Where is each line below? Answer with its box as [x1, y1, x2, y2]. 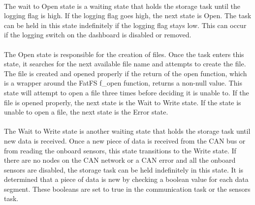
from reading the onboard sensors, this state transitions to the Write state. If [4, 145, 236, 155]
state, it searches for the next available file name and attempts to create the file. [4, 59, 246, 69]
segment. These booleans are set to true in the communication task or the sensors [4, 183, 251, 194]
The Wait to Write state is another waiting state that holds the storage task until [4, 126, 251, 136]
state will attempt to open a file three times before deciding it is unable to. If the [4, 87, 249, 97]
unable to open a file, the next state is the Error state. [4, 107, 168, 117]
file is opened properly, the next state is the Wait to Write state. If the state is [4, 97, 241, 107]
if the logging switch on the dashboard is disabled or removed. [4, 29, 191, 40]
